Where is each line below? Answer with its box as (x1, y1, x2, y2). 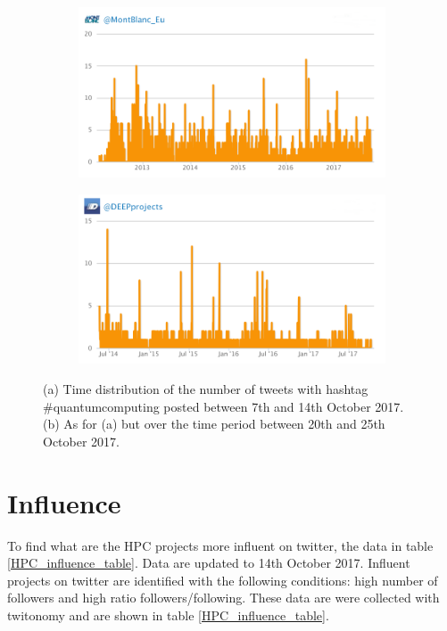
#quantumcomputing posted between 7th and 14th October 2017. (43, 397, 404, 415)
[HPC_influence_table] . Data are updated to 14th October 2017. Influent (7, 553, 410, 572)
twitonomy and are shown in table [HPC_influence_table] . (7, 605, 329, 624)
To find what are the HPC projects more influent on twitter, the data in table (7, 536, 434, 554)
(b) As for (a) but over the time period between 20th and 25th (43, 414, 385, 433)
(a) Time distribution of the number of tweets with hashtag (43, 380, 368, 397)
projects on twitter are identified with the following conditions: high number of (7, 570, 438, 589)
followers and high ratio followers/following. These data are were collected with (7, 588, 440, 607)
